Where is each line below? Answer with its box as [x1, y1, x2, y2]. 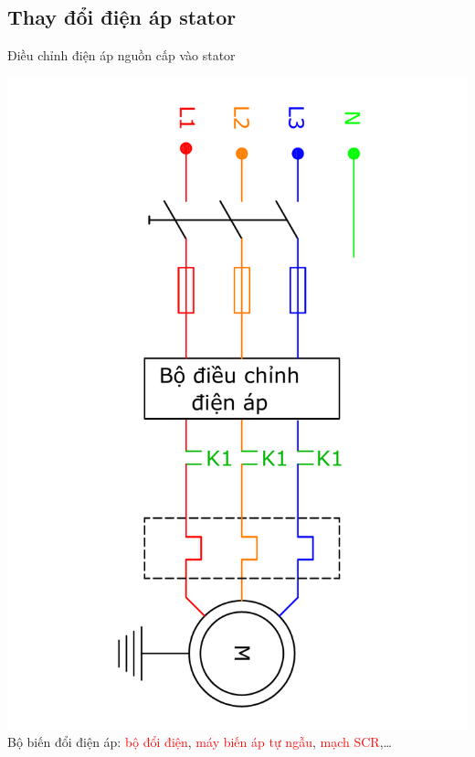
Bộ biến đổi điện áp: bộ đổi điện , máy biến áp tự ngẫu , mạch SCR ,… [7, 732, 392, 752]
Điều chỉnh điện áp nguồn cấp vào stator [7, 46, 236, 65]
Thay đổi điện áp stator [7, 3, 237, 31]
